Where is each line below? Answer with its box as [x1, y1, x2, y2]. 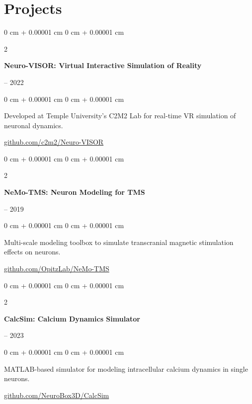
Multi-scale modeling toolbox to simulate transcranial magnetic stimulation [4, 237, 234, 247]
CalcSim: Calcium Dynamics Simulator [4, 313, 140, 323]
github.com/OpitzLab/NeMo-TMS [4, 263, 109, 274]
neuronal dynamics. [4, 120, 63, 130]
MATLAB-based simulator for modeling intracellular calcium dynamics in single [4, 363, 248, 374]
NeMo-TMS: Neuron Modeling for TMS [4, 187, 145, 197]
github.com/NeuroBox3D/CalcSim [4, 390, 109, 400]
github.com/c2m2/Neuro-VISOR [4, 137, 104, 147]
